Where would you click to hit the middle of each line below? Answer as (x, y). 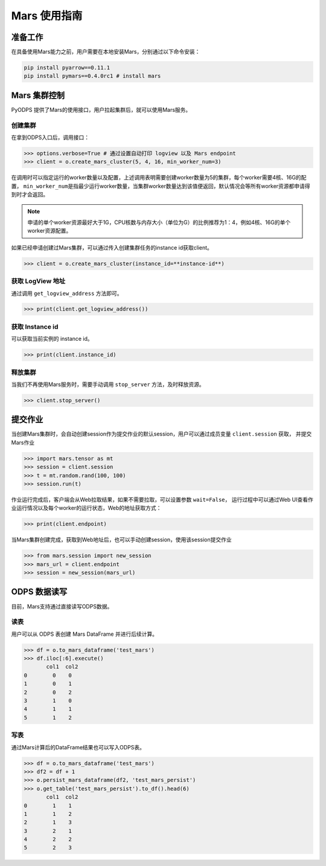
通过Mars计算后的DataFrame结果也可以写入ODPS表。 (78, 747)
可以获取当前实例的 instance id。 (52, 339)
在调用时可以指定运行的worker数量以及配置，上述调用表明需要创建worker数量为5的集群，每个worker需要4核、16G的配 (159, 178)
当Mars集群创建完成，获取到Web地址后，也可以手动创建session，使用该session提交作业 (121, 540)
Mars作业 (23, 442)
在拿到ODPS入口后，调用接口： (50, 137)
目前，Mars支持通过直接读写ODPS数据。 (62, 606)
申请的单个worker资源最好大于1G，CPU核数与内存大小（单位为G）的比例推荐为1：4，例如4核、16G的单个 (159, 222)
